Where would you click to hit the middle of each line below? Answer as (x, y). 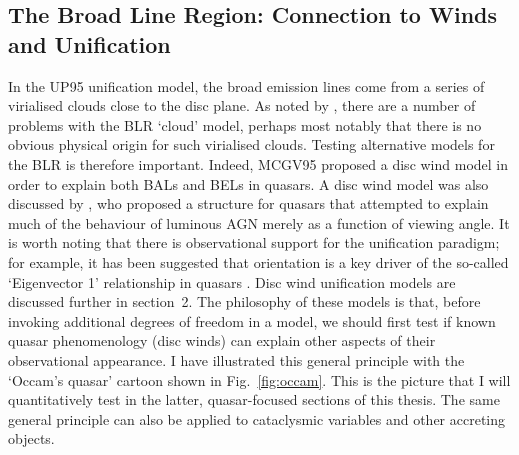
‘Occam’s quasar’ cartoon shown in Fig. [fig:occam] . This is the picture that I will (259, 379)
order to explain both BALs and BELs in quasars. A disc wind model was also (248, 183)
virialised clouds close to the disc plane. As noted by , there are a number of (242, 105)
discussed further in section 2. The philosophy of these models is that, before (244, 301)
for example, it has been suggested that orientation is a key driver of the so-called (258, 261)
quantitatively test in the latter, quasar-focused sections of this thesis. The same (254, 399)
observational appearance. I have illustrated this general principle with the (236, 359)
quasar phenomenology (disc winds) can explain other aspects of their (222, 340)
